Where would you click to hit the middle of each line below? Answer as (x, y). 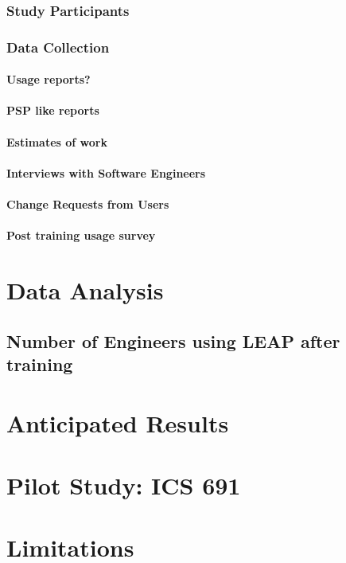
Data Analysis (85, 290)
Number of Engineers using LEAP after (173, 340)
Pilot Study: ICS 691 (124, 485)
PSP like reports (53, 110)
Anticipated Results (118, 422)
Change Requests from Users (88, 204)
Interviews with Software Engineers (106, 172)
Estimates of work (57, 141)
